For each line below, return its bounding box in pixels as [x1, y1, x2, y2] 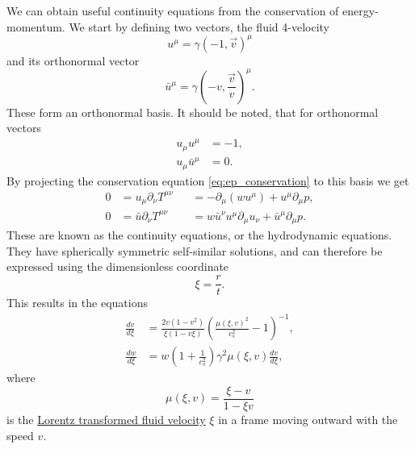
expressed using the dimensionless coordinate [6, 258, 229, 275]
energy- [342, 2, 379, 19]
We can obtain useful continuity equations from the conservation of [6, 2, 339, 19]
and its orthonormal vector [6, 52, 140, 69]
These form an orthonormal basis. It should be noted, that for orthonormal [6, 103, 379, 120]
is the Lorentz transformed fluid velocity [6, 410, 206, 427]
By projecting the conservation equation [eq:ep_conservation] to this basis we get [6, 172, 409, 189]
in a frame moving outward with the [218, 410, 398, 427]
